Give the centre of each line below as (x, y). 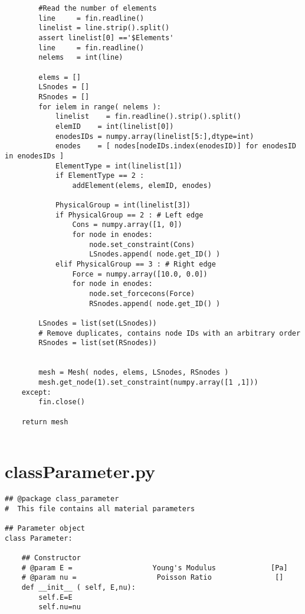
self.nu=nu (60, 607)
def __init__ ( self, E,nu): (78, 587)
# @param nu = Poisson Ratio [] (152, 578)
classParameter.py (80, 471)
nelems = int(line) (81, 58)
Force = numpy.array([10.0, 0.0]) (140, 274)
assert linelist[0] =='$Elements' (106, 38)
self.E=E (55, 597)
